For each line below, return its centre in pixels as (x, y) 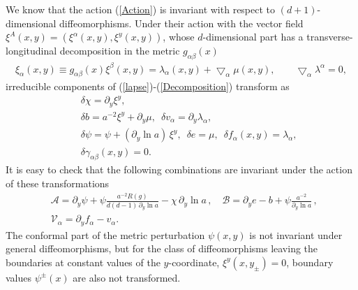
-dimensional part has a (253, 37)
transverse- (330, 37)
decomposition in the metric (120, 51)
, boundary (310, 262)
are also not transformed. (127, 277)
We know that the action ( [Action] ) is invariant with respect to (141, 9)
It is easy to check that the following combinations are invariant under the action (179, 169)
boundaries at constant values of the (83, 262)
